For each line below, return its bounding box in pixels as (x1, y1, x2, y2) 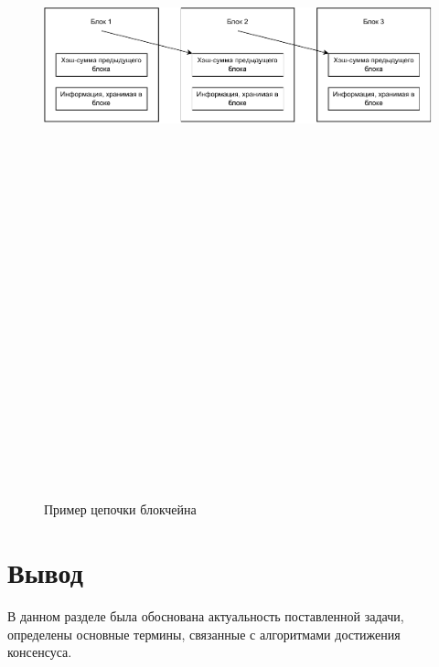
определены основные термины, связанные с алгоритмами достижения (7, 624, 401, 643)
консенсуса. (7, 642, 72, 662)
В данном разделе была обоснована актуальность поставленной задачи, (7, 607, 404, 626)
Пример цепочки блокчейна (44, 500, 197, 519)
